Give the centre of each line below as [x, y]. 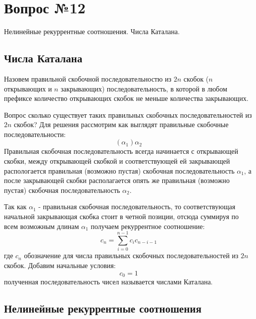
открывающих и [28, 88]
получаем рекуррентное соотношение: [148, 226]
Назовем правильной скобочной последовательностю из [88, 78]
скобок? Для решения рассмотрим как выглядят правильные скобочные [121, 124]
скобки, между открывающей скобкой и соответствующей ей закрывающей [117, 161]
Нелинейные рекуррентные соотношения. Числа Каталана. [92, 31]
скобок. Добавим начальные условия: [60, 265]
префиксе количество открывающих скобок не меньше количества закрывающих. [126, 98]
